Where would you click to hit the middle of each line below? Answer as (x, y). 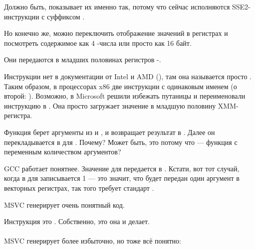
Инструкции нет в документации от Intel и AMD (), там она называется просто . (128, 76)
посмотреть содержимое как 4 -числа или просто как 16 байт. (98, 43)
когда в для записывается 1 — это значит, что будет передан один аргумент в (122, 178)
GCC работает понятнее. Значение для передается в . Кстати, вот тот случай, (122, 168)
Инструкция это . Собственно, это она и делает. (77, 221)
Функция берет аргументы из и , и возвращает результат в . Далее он (110, 132)
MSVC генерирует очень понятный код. (64, 204)
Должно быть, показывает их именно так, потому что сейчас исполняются (117, 6)
